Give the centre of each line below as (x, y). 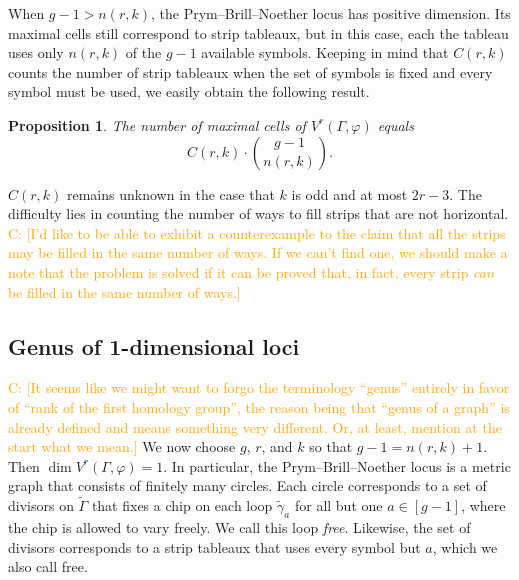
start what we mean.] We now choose (122, 446)
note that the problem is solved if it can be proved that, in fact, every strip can (251, 271)
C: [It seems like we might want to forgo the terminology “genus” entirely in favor (259, 387)
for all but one (338, 505)
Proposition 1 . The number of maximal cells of (157, 124)
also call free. (48, 566)
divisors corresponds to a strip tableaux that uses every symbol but (214, 546)
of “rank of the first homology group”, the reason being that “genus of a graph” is (259, 406)
